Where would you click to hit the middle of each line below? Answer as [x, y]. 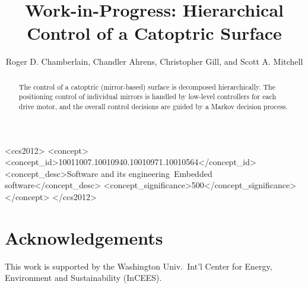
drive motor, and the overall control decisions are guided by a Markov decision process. [153, 107]
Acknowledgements [84, 237]
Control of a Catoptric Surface [154, 33]
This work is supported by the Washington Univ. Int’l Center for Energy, [139, 266]
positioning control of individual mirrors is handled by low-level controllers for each [147, 96]
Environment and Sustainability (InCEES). [83, 278]
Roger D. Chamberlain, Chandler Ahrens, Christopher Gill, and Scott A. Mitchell [154, 61]
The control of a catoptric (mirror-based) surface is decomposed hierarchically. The [147, 86]
